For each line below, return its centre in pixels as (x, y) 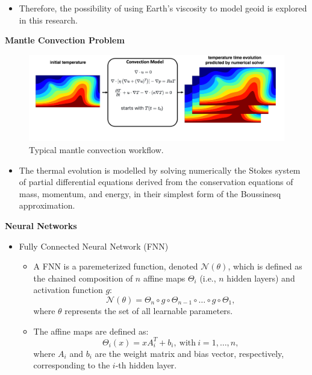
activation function (68, 290)
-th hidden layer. (146, 365)
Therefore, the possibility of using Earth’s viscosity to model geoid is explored (163, 8)
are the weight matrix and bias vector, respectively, (189, 353)
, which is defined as (265, 266)
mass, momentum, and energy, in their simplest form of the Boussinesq (150, 193)
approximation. (47, 205)
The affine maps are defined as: (91, 331)
